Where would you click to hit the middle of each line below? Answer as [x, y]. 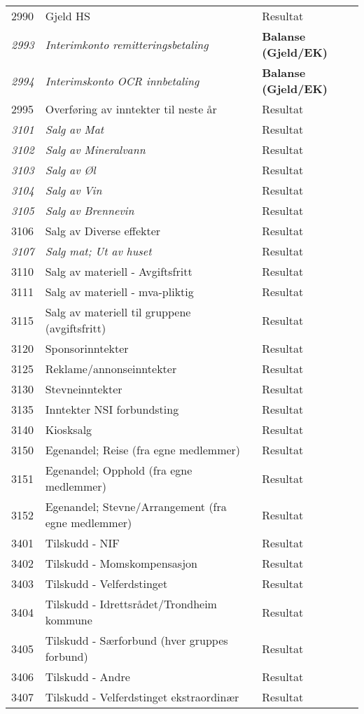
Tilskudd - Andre [87, 677]
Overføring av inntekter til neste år [131, 109]
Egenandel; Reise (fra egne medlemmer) [143, 450]
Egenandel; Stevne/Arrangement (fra [136, 506]
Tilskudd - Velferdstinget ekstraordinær [142, 697]
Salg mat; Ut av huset [98, 251]
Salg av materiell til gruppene [118, 312]
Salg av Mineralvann [95, 149]
